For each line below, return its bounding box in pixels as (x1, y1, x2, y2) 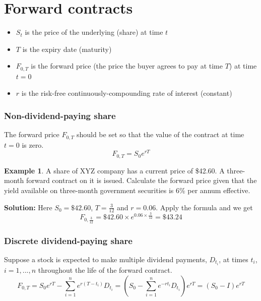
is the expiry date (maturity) (22, 43, 112, 54)
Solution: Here (4, 202, 52, 212)
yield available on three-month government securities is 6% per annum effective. (4, 185, 250, 195)
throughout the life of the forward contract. (38, 265, 172, 275)
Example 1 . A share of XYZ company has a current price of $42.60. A (4, 165, 225, 175)
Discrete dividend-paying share (4, 234, 133, 247)
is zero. (22, 139, 44, 150)
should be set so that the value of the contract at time (76, 129, 244, 140)
